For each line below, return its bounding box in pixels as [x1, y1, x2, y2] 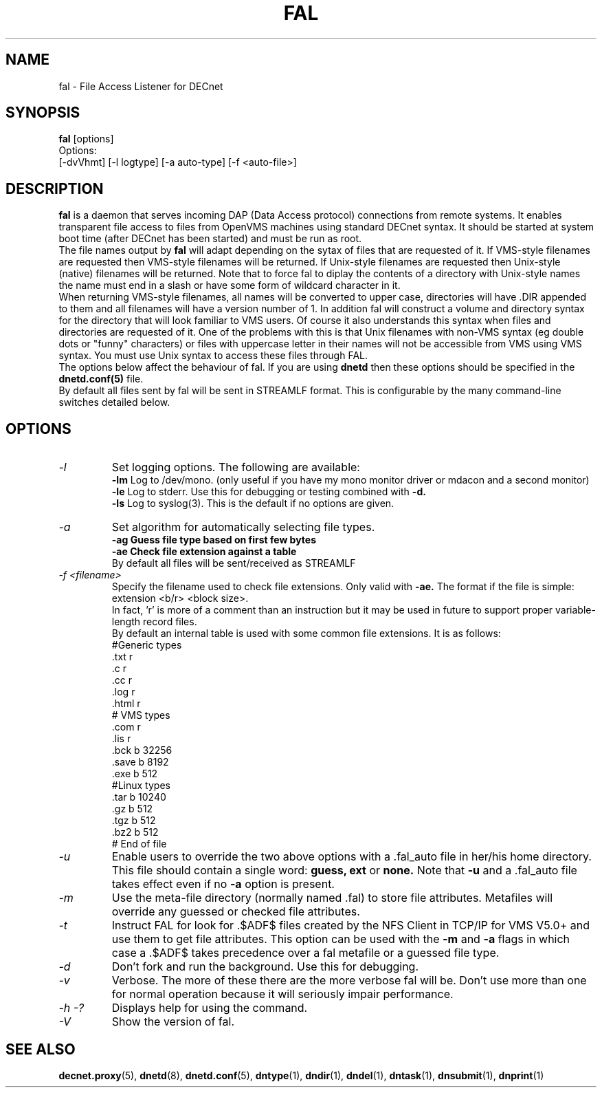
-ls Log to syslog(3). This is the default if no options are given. [111, 497, 394, 510]
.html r [111, 697, 141, 710]
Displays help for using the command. [111, 1001, 308, 1015]
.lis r [111, 733, 131, 745]
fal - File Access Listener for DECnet [58, 80, 223, 92]
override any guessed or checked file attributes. [111, 905, 360, 919]
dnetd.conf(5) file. [58, 373, 144, 385]
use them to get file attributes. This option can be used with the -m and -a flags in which [111, 932, 570, 946]
